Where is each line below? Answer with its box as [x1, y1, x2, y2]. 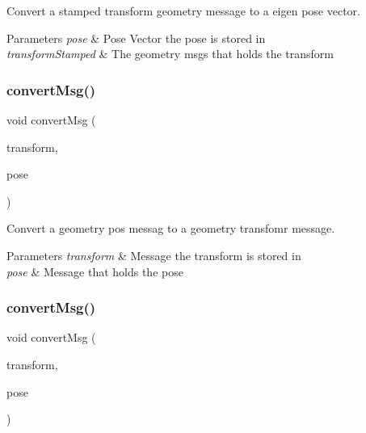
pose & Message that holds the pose [6, 263, 183, 280]
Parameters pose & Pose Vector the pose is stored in [6, 29, 266, 46]
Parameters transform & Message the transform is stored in [6, 246, 301, 263]
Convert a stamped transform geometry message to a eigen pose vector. [6, 2, 361, 19]
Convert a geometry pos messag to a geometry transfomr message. [6, 220, 335, 237]
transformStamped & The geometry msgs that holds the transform [6, 45, 334, 62]
